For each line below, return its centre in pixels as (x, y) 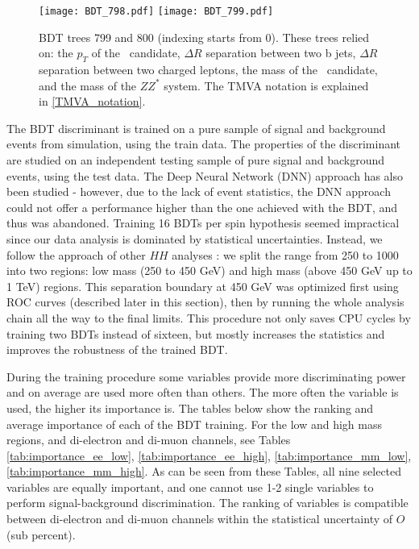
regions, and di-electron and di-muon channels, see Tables (149, 440)
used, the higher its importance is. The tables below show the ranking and (190, 408)
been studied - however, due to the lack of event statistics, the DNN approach (199, 191)
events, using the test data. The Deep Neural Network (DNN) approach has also (205, 175)
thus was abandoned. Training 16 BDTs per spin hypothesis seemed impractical (203, 223)
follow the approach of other (76, 254)
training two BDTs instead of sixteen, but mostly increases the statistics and (196, 333)
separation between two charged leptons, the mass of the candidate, (208, 70)
